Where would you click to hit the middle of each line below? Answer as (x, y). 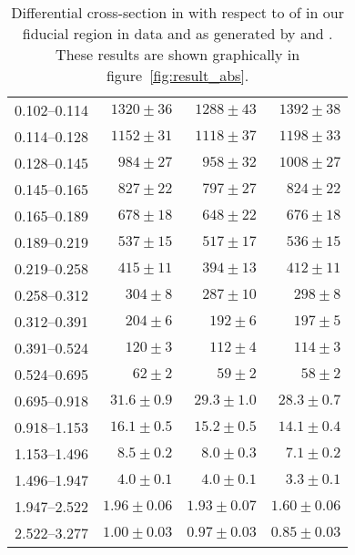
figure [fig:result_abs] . (177, 75)
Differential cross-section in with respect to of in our (177, 12)
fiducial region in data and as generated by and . (177, 33)
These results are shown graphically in (178, 54)
